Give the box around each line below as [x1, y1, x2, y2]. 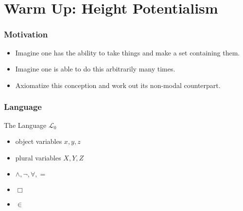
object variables [15, 136, 62, 146]
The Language [4, 120, 47, 130]
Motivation [4, 28, 48, 40]
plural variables [15, 152, 61, 162]
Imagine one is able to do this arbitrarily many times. [15, 64, 175, 74]
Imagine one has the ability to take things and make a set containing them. [15, 47, 240, 57]
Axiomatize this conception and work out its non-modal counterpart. [15, 80, 221, 90]
